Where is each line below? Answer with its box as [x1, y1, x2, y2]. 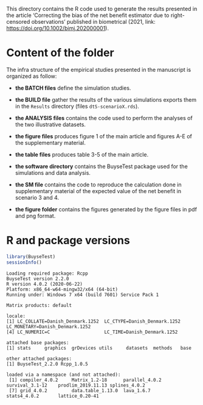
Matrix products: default [6, 302, 72, 308]
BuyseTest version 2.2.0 [6, 275, 69, 282]
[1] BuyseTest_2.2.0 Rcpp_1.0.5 [6, 361, 88, 367]
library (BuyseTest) [6, 253, 56, 259]
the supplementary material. [15, 139, 86, 146]
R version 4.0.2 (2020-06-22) [6, 281, 83, 287]
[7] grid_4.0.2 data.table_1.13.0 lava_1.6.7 [9, 387, 151, 393]
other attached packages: [6, 356, 72, 362]
